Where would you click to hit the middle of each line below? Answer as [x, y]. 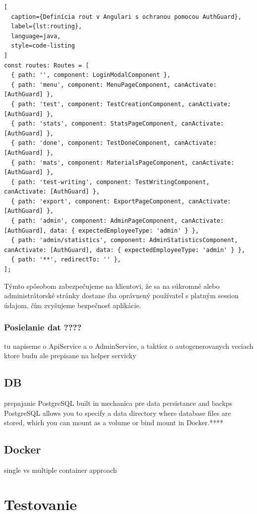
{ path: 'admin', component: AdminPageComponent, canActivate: [117, 221]
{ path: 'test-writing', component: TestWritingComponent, [110, 182]
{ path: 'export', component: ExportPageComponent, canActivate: [121, 201]
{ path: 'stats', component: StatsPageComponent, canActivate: [117, 124]
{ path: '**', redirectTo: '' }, [66, 260]
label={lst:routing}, [47, 27]
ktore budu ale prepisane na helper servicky [70, 355]
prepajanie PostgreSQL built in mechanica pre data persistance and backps [118, 403]
